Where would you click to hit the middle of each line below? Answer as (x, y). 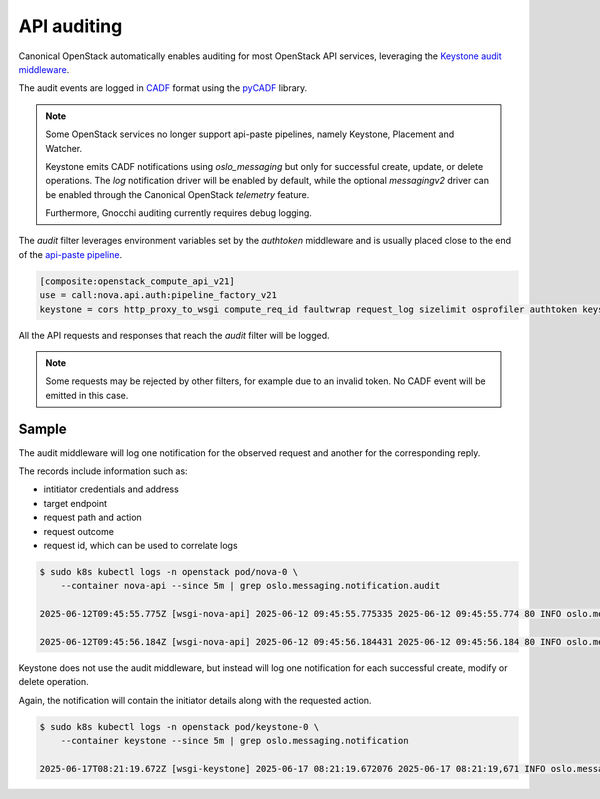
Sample (42, 428)
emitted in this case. (87, 395)
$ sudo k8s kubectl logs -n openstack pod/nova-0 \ (169, 571)
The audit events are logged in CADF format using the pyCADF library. (163, 88)
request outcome (79, 531)
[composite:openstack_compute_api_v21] (137, 281)
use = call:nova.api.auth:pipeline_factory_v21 (158, 295)
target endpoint (75, 503)
